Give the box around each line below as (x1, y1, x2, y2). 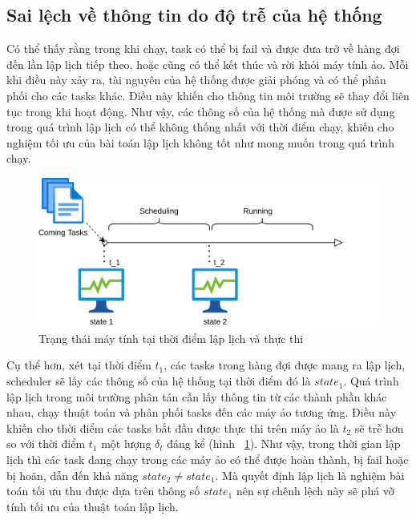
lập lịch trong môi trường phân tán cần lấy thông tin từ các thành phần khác (6, 388, 387, 405)
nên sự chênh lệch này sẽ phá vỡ (236, 482, 394, 499)
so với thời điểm (6, 435, 86, 452)
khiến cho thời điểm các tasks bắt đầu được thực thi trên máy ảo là (6, 419, 339, 436)
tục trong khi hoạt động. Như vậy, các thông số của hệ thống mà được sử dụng (6, 103, 395, 119)
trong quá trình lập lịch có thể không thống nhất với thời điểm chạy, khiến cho (6, 119, 394, 135)
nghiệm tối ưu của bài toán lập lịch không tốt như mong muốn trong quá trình (6, 134, 394, 151)
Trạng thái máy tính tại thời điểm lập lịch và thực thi (38, 329, 304, 346)
